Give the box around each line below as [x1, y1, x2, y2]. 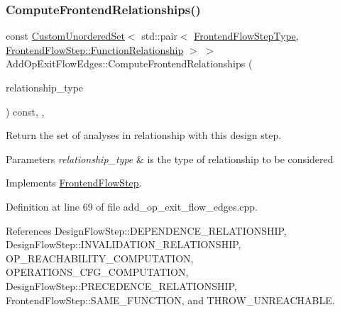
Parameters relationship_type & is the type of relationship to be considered [6, 151, 334, 166]
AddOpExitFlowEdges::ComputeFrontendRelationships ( [6, 56, 253, 71]
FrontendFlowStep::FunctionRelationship [6, 42, 184, 57]
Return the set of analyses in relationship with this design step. [6, 128, 282, 143]
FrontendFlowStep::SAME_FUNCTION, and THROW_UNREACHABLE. [6, 292, 335, 307]
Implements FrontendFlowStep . [6, 175, 142, 190]
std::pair [141, 28, 177, 43]
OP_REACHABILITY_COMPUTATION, [6, 250, 194, 265]
